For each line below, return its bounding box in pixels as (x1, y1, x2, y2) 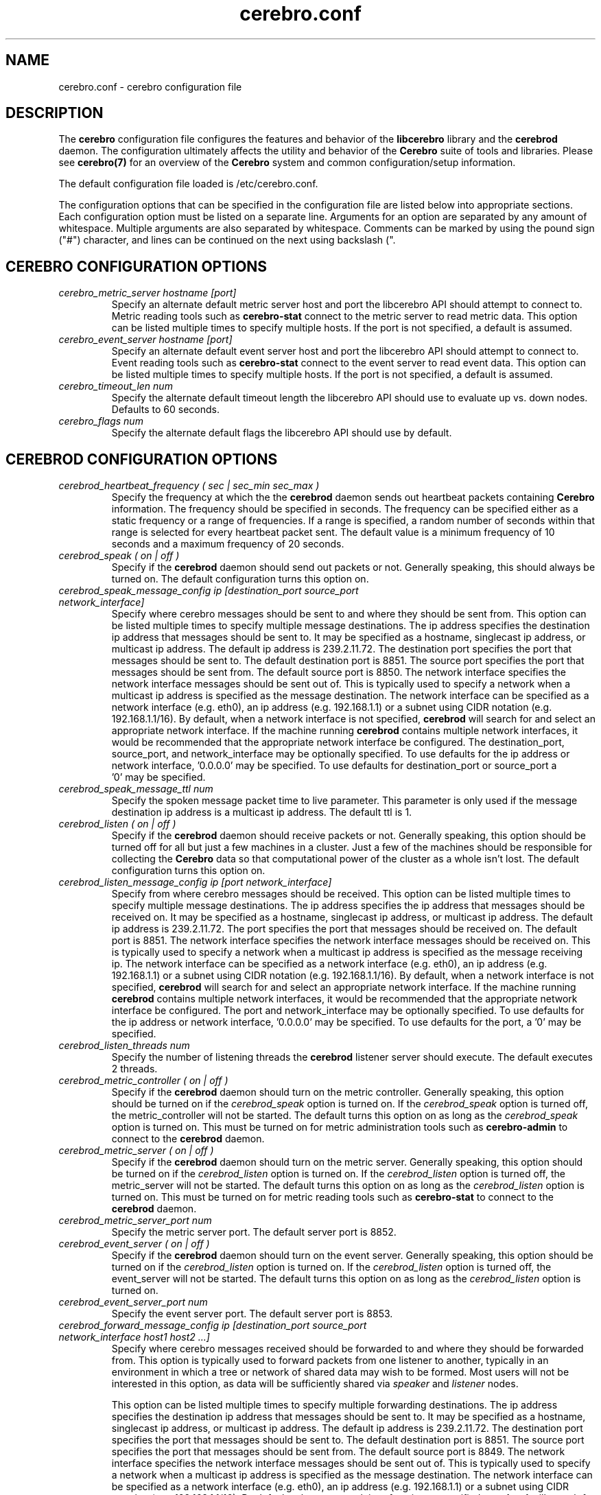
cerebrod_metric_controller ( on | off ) (58, 1074, 228, 1087)
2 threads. (111, 1063, 158, 1075)
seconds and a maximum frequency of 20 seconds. (111, 538, 344, 550)
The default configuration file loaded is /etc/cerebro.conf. (58, 178, 318, 190)
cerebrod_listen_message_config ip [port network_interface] (58, 876, 332, 888)
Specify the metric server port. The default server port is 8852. (111, 1226, 397, 1238)
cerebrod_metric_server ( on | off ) (58, 1144, 214, 1157)
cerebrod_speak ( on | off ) (58, 550, 180, 562)
